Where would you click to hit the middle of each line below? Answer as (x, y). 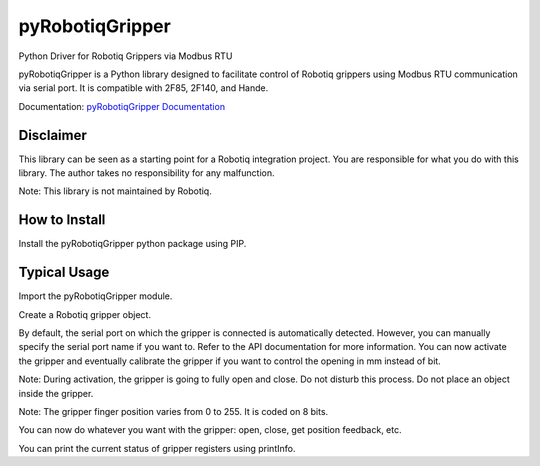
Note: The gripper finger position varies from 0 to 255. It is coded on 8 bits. (173, 411)
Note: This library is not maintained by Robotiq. (115, 191)
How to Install (62, 220)
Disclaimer (52, 135)
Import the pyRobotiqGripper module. (95, 296)
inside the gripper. (56, 393)
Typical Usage (64, 272)
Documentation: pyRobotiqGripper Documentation (121, 106)
